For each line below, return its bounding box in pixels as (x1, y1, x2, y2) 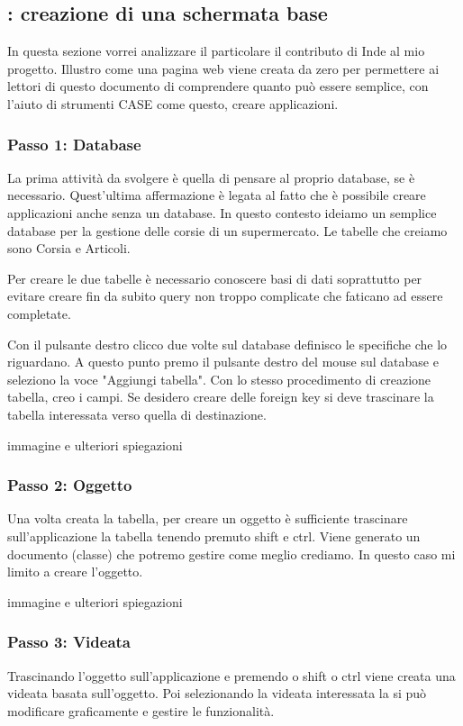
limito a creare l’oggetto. (7, 562, 143, 581)
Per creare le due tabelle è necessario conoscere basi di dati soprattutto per (7, 268, 422, 287)
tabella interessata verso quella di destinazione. (7, 404, 267, 423)
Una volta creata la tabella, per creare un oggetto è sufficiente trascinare (7, 509, 408, 528)
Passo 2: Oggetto (7, 474, 132, 496)
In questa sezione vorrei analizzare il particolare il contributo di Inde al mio (7, 41, 425, 60)
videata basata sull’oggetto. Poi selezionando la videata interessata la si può (7, 684, 427, 703)
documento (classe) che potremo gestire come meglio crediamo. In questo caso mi (7, 544, 456, 563)
